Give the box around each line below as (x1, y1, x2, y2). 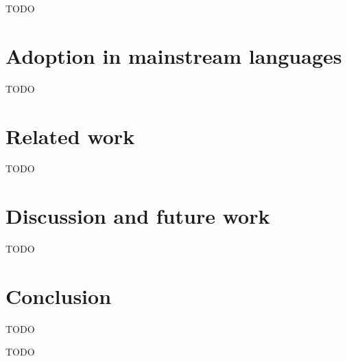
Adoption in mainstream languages (5, 41, 342, 69)
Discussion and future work (5, 202, 270, 230)
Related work (5, 121, 135, 150)
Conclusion (5, 281, 112, 310)
